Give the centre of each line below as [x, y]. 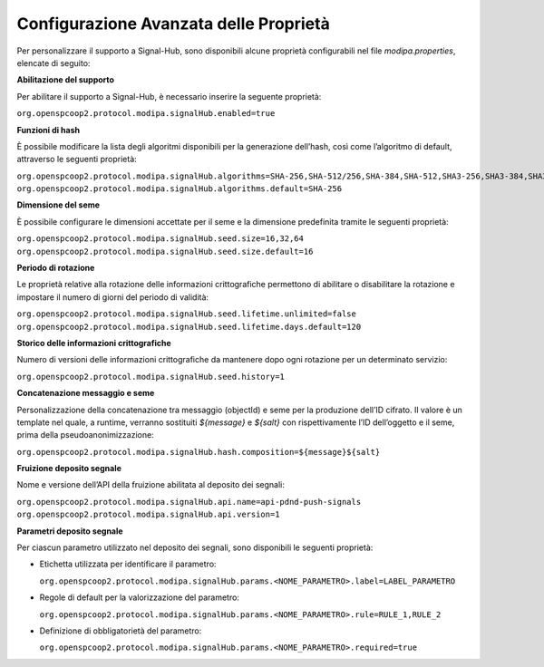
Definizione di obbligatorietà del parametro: [121, 631]
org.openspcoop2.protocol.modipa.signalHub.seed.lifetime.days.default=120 [189, 327]
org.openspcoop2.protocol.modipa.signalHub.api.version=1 [148, 515]
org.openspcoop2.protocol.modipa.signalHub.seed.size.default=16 [165, 251]
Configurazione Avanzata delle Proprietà [173, 24]
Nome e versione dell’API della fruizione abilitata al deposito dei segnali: [151, 485]
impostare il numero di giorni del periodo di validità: [112, 297]
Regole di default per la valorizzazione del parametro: [140, 597]
